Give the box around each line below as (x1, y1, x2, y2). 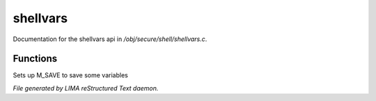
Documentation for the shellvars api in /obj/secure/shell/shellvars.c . (13, 35, 207, 43)
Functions (13, 53, 58, 65)
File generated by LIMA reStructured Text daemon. (13, 84, 159, 92)
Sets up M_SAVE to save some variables (13, 71, 128, 79)
